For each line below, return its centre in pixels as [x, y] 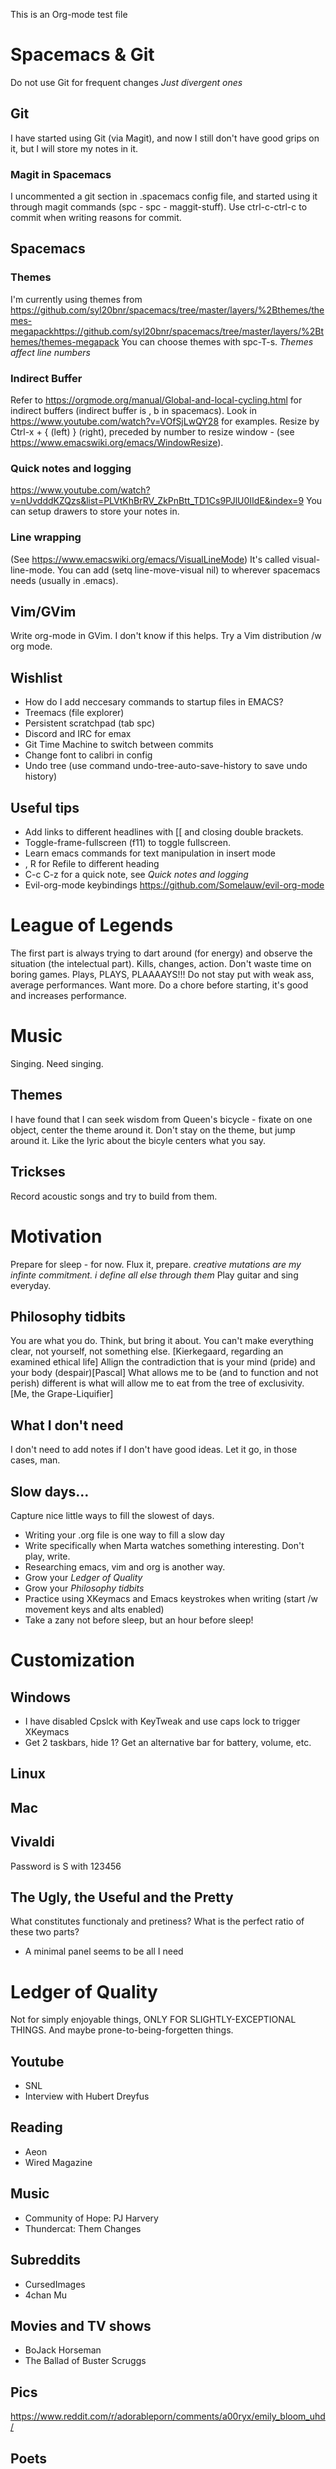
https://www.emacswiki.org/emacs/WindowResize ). [117, 443]
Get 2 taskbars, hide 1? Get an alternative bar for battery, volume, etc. [168, 1742]
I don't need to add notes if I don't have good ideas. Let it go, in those [154, 1450]
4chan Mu [46, 2295]
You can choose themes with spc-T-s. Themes [217, 341]
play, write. [47, 1556]
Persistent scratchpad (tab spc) [90, 723]
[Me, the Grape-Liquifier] [62, 1394]
